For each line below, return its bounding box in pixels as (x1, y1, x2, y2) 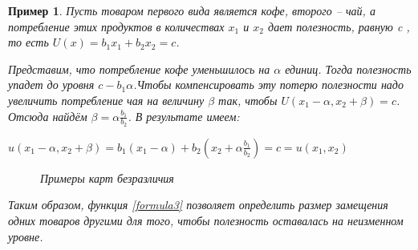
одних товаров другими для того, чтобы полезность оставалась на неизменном (8, 212, 404, 228)
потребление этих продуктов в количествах (8, 18, 225, 34)
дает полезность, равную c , (268, 18, 410, 34)
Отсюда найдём (8, 107, 87, 124)
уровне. (8, 228, 43, 244)
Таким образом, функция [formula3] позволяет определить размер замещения (8, 196, 388, 213)
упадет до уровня (8, 76, 95, 93)
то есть (8, 34, 49, 50)
